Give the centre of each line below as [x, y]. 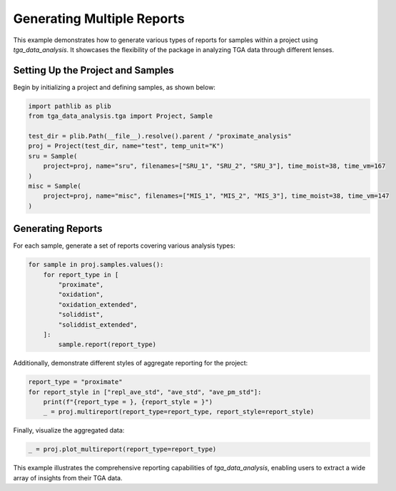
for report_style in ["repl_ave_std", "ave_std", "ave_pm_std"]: [145, 392]
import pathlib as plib [70, 106]
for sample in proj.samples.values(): [96, 265]
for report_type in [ [81, 274]
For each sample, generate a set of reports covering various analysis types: [124, 246]
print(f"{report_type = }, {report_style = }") [128, 402]
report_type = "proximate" [75, 382]
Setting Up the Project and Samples [93, 70]
